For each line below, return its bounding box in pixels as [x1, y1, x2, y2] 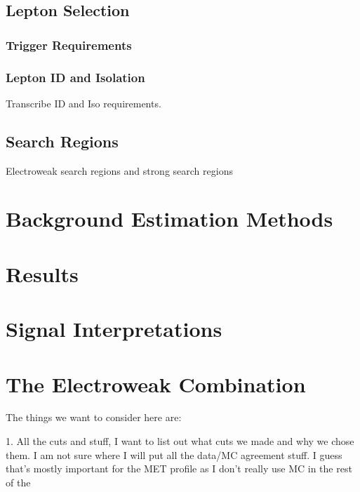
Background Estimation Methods [6, 204, 333, 233]
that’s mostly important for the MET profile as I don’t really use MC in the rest [6, 461, 352, 476]
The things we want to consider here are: [6, 410, 182, 425]
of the [6, 474, 31, 489]
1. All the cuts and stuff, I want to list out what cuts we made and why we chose [6, 434, 354, 448]
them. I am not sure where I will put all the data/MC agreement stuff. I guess [6, 447, 342, 462]
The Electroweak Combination [6, 369, 306, 398]
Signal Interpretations [6, 314, 222, 343]
